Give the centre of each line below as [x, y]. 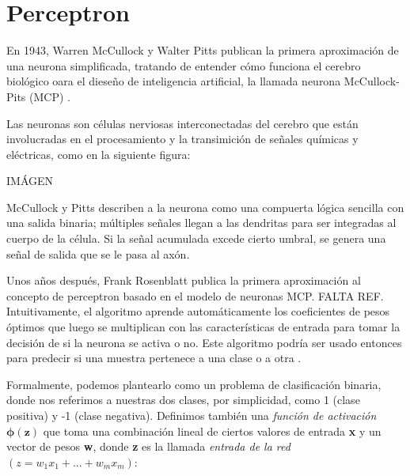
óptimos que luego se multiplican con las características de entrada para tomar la [203, 327]
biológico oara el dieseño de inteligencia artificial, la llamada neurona [174, 81]
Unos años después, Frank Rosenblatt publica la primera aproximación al [184, 280]
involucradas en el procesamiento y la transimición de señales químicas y [182, 139]
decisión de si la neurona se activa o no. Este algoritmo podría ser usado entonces [204, 342]
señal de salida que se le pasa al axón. [98, 253]
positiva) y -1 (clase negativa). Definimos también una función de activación [192, 415]
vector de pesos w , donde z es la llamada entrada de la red [148, 446]
